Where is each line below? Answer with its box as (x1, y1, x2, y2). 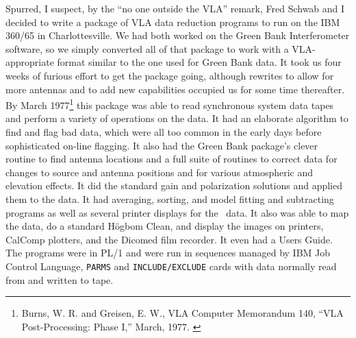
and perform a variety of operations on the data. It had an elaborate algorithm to (5, 111, 348, 125)
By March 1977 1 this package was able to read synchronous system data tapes (5, 96, 334, 112)
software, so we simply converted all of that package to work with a (5, 41, 289, 56)
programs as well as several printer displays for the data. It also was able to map (5, 205, 349, 219)
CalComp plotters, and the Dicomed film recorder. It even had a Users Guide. (5, 232, 333, 246)
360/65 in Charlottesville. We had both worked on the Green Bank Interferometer (5, 28, 350, 43)
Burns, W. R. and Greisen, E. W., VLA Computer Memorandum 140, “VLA (21, 306, 344, 320)
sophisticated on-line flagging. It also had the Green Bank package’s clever (5, 138, 318, 152)
